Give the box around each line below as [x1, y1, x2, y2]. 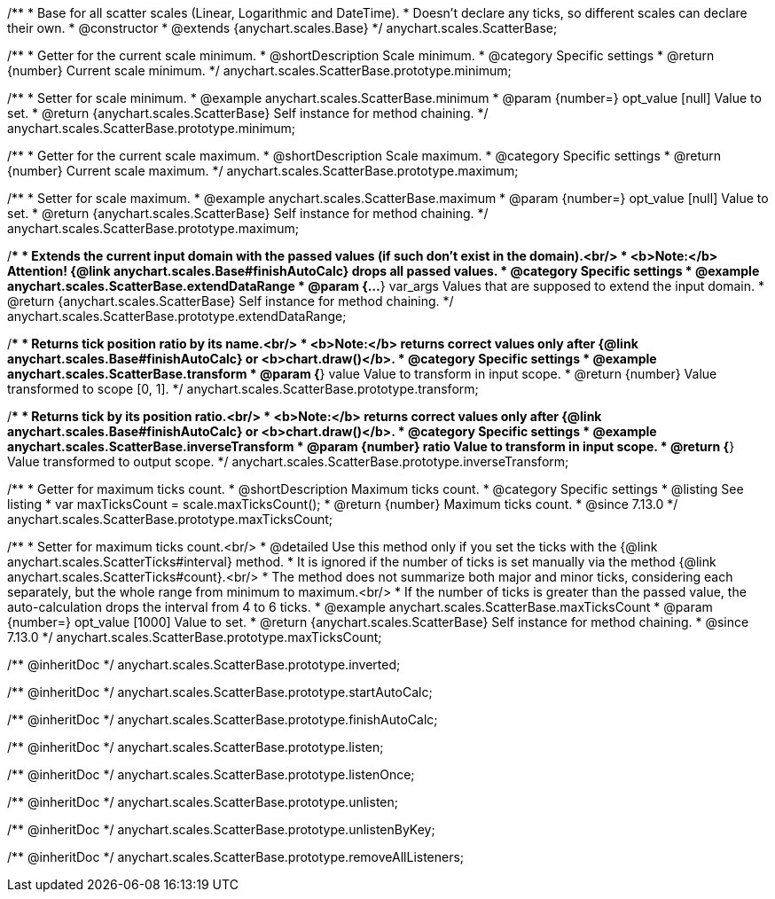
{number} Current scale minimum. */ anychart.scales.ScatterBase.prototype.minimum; [7, 63, 512, 78]
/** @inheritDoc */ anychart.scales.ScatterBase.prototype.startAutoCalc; [7, 684, 433, 700]
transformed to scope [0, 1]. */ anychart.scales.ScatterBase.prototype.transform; [7, 381, 479, 396]
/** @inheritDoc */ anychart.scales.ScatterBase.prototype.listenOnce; [7, 767, 415, 782]
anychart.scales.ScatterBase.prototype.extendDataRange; [7, 309, 347, 324]
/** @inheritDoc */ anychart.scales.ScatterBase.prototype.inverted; [7, 657, 401, 672]
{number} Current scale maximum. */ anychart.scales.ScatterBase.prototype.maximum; [7, 163, 519, 178]
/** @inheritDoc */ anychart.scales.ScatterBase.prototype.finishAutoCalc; [7, 712, 438, 727]
